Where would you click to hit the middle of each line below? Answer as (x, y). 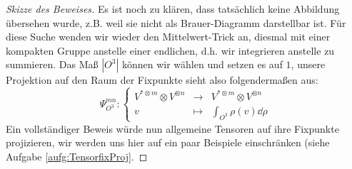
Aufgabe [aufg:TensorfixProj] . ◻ (77, 157)
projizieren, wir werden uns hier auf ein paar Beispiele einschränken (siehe (168, 142)
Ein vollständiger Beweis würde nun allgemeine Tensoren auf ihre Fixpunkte (172, 128)
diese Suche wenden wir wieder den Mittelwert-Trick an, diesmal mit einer (168, 37)
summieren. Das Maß (52, 64)
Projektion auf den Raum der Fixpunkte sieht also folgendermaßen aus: (162, 80)
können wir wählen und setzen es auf (202, 64)
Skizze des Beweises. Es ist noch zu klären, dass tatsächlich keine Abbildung (173, 9)
